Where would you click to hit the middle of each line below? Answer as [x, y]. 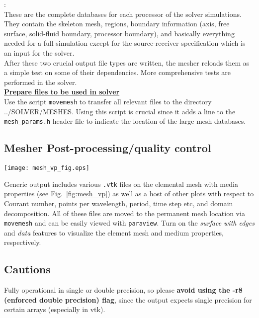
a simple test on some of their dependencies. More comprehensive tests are [118, 72]
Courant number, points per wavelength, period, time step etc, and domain [119, 203]
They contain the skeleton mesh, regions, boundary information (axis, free [117, 24]
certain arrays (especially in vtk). [55, 309]
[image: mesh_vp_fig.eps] [47, 168]
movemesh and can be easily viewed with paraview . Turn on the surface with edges [129, 223]
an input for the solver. [39, 52]
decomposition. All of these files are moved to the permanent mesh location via [125, 213]
